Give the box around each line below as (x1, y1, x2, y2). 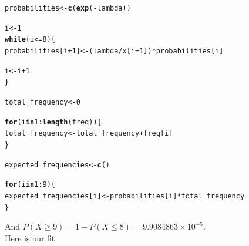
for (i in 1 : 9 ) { (5, 180, 55, 189)
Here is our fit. (5, 231, 58, 244)
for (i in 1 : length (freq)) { (5, 117, 102, 126)
